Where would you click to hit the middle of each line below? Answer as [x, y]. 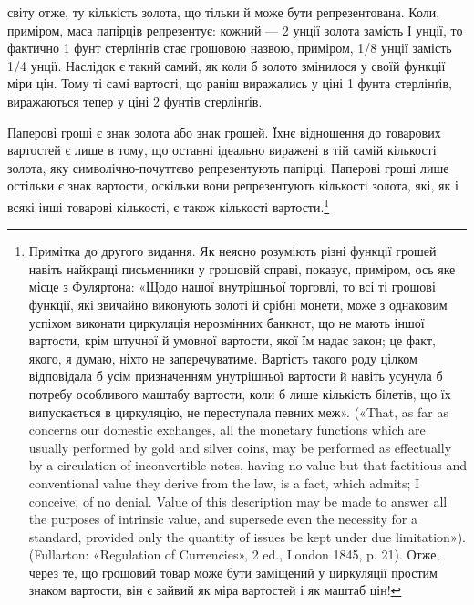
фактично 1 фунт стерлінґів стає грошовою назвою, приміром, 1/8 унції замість [230, 48]
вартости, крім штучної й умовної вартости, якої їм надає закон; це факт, [232, 340]
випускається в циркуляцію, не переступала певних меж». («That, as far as [238, 411]
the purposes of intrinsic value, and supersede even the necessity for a [223, 519]
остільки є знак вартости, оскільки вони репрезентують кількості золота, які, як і [233, 185]
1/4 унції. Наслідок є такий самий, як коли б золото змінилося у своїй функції [227, 65]
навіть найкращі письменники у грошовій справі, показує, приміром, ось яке [242, 268]
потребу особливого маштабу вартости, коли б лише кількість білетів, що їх [240, 393]
